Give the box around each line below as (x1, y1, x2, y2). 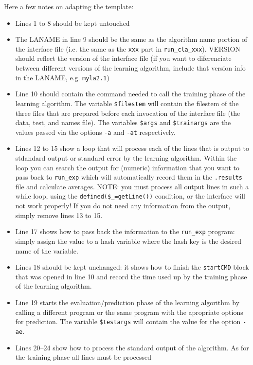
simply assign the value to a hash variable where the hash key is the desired (15, 236, 241, 246)
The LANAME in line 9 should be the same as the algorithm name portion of (15, 34, 248, 44)
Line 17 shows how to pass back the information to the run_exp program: (15, 226, 235, 237)
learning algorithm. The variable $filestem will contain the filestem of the (15, 98, 239, 108)
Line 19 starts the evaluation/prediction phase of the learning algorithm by (15, 297, 240, 307)
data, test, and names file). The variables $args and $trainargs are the (15, 117, 231, 128)
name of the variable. (15, 245, 78, 255)
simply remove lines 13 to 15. (15, 210, 103, 220)
